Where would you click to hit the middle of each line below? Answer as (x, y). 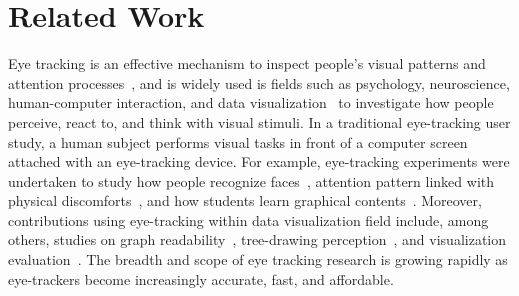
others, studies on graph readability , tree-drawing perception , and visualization (257, 239)
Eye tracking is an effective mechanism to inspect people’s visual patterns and (247, 63)
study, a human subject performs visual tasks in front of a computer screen (238, 141)
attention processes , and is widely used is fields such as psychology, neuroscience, (259, 82)
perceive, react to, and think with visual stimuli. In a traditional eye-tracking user (259, 121)
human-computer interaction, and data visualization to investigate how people (251, 102)
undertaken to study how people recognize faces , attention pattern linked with (251, 180)
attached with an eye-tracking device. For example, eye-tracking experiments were (259, 161)
